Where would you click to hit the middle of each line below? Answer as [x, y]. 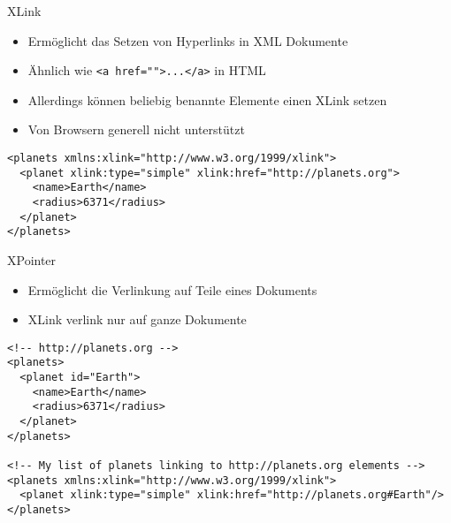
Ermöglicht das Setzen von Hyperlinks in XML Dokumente [188, 40]
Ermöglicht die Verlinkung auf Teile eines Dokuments [172, 289]
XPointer [32, 259]
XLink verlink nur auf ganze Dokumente [137, 319]
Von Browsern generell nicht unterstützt [136, 129]
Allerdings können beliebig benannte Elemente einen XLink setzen [207, 99]
